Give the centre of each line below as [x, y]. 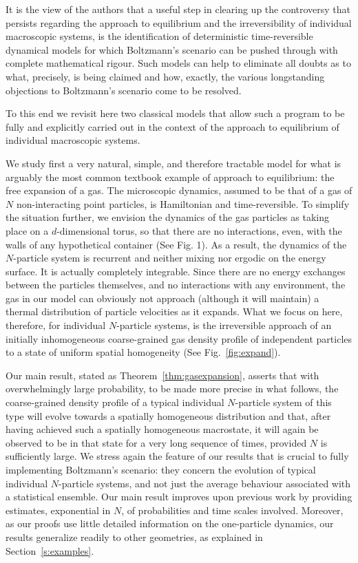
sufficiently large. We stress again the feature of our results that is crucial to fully [177, 456]
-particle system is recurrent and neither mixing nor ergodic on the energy [170, 258]
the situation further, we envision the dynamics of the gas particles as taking [167, 217]
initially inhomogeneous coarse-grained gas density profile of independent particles [179, 338]
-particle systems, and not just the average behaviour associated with [205, 483]
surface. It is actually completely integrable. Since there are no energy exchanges [176, 271]
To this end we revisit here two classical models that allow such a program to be [175, 113]
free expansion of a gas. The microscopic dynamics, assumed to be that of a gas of [179, 190]
